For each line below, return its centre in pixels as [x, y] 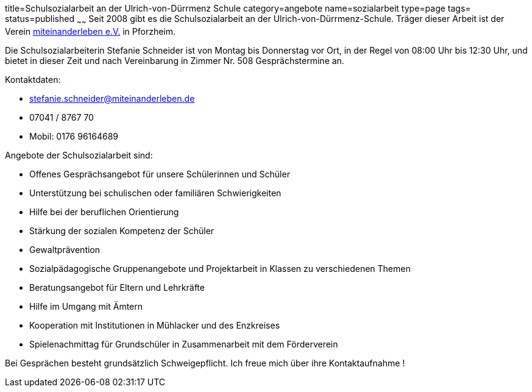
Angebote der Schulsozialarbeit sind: [79, 155]
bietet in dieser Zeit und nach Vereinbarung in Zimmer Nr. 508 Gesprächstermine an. [175, 60]
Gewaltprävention [65, 249]
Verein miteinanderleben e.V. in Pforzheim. [90, 31]
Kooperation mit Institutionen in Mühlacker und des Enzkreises [155, 325]
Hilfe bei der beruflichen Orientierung [104, 212]
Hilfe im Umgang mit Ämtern [86, 306]
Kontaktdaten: [33, 79]
